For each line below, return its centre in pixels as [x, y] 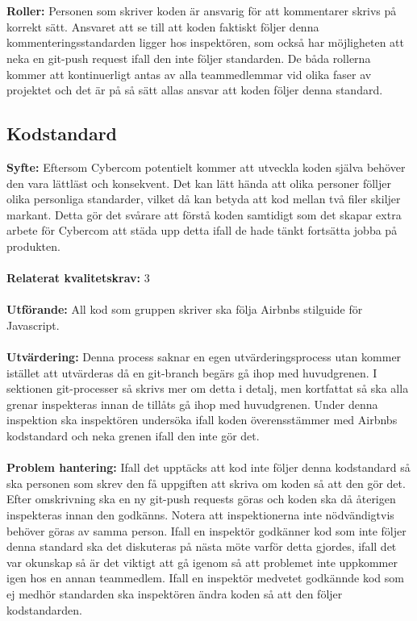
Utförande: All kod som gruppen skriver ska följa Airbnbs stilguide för [185, 309]
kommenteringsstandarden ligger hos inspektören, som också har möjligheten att [205, 42]
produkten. [33, 246]
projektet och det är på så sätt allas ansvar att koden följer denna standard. [195, 90]
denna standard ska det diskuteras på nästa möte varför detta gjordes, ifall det [202, 546]
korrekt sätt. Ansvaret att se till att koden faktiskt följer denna [163, 26]
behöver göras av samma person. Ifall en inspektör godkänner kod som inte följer [206, 530]
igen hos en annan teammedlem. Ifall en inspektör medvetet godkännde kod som [205, 578]
